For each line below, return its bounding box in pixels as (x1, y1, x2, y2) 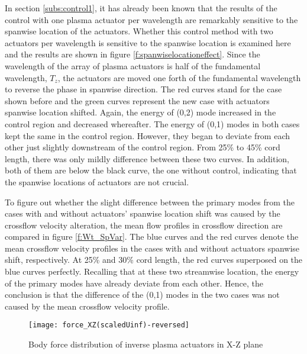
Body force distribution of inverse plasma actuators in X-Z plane (28, 338, 263, 350)
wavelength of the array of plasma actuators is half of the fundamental (5, 59, 261, 72)
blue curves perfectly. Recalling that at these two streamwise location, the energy (5, 265, 299, 278)
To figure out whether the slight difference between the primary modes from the (5, 195, 295, 208)
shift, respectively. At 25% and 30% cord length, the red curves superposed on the (5, 253, 303, 266)
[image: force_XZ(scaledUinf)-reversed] (28, 321, 190, 330)
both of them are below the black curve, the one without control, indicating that (5, 164, 297, 176)
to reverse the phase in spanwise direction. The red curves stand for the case (5, 83, 282, 95)
